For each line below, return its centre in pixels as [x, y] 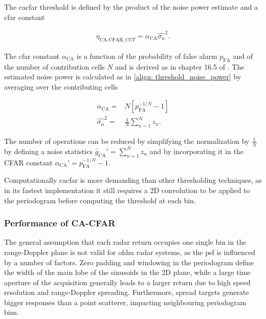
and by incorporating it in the [196, 151]
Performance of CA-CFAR [60, 223]
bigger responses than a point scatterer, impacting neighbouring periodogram [125, 302]
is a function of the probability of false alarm [147, 56]
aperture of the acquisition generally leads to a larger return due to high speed [127, 282]
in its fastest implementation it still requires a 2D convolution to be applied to [127, 190]
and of [243, 56]
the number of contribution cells [54, 66]
